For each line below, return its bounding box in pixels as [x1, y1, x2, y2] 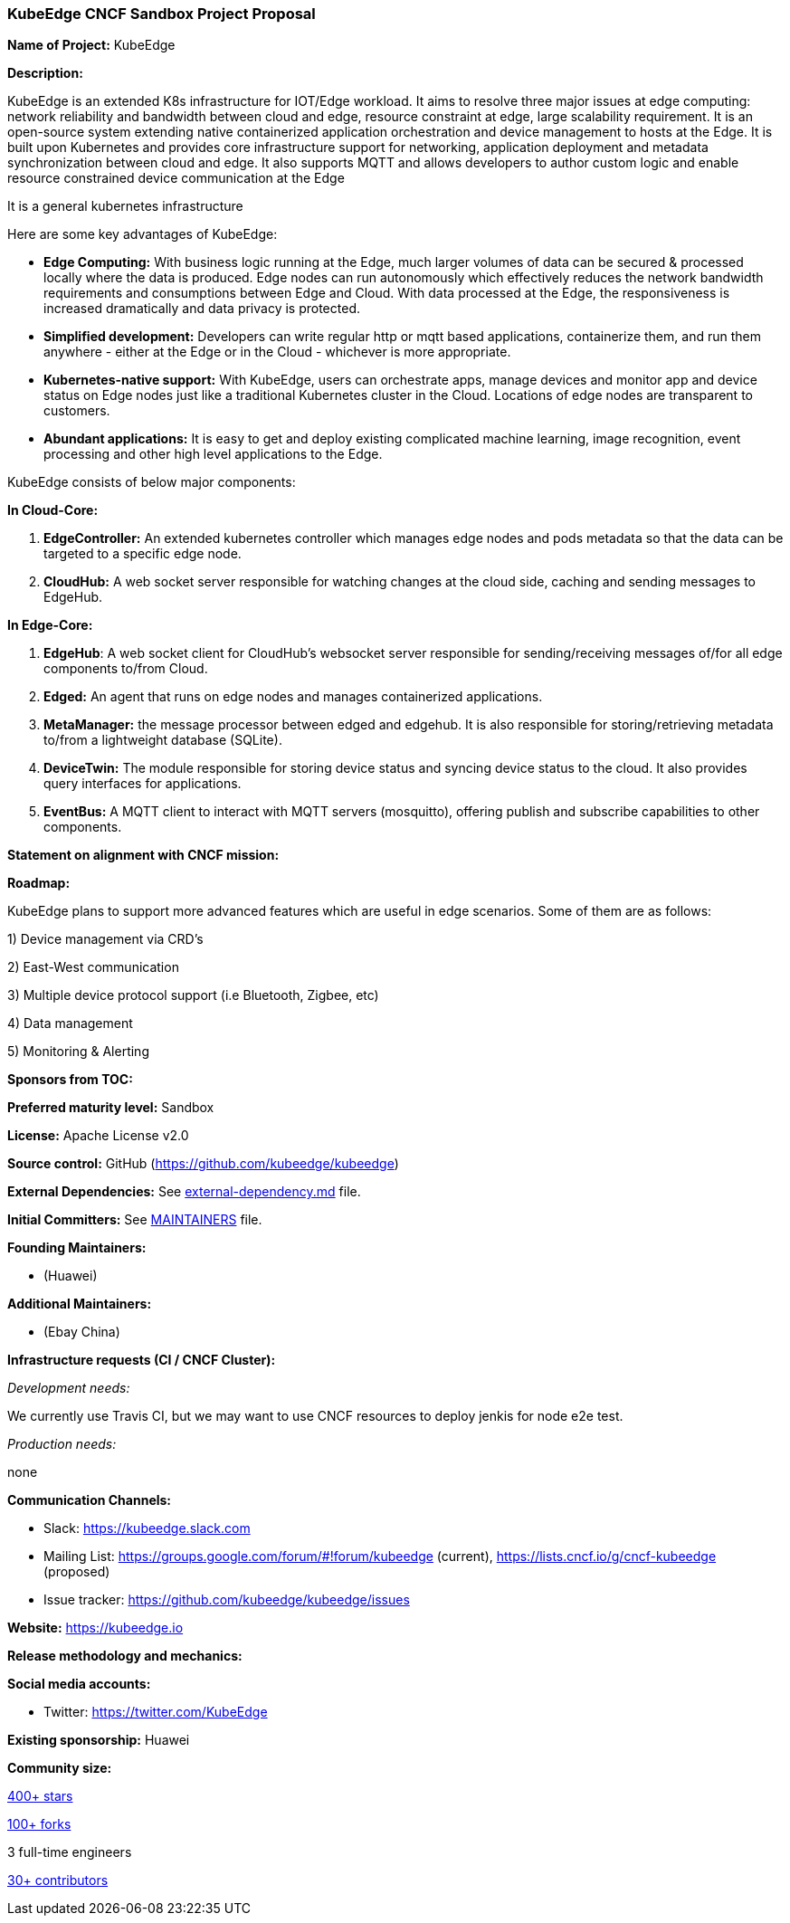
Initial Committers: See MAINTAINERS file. [7, 1212, 262, 1228]
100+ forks [7, 1816, 71, 1833]
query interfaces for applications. [43, 776, 242, 792]
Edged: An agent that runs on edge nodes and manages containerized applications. [43, 689, 543, 705]
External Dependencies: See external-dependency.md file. [7, 1184, 361, 1200]
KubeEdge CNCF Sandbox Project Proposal [7, 5, 316, 23]
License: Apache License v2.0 [7, 1128, 189, 1144]
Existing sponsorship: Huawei [7, 1732, 190, 1748]
